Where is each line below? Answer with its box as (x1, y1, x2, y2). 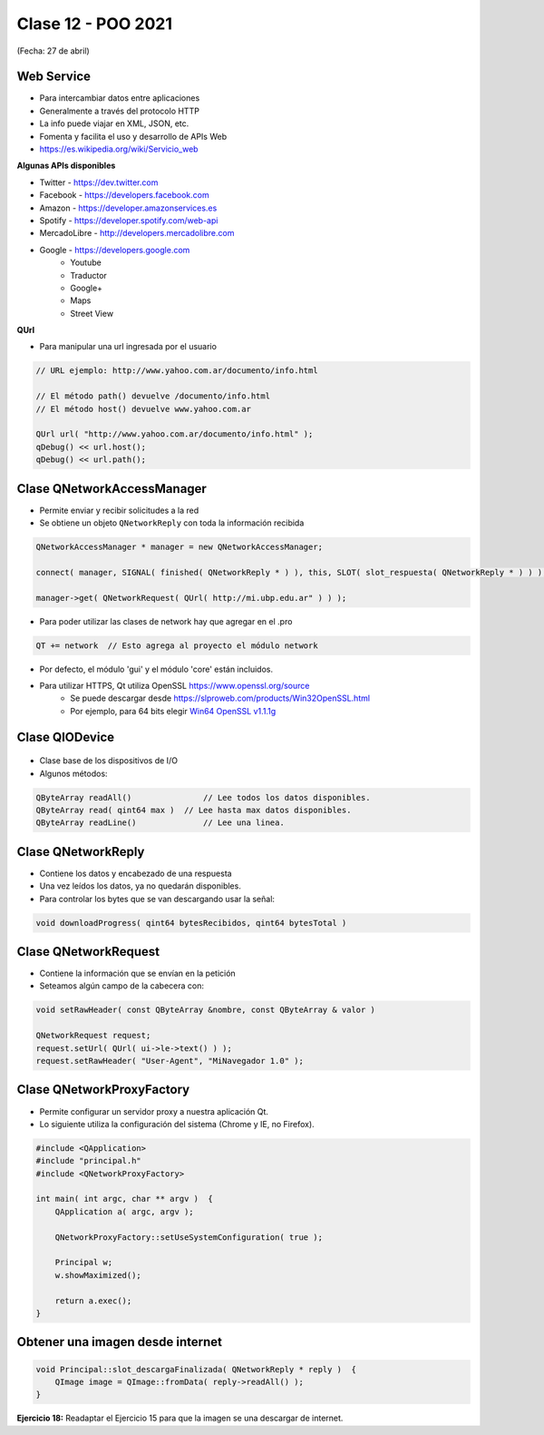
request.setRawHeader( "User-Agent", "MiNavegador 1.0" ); (35, 1056, 304, 1066)
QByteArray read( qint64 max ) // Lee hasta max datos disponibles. (35, 804, 352, 815)
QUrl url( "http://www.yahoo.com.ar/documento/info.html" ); (35, 429, 314, 439)
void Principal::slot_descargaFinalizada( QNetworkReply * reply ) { (35, 1364, 357, 1374)
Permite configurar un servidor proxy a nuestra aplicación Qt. (39, 1106, 269, 1116)
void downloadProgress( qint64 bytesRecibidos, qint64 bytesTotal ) (35, 918, 347, 928)
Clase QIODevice (16, 729, 115, 744)
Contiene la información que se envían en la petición (39, 968, 236, 979)
